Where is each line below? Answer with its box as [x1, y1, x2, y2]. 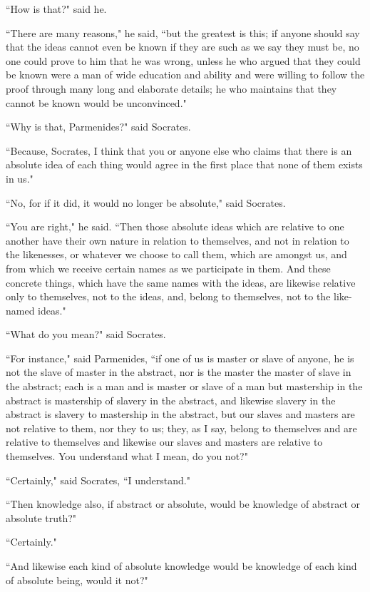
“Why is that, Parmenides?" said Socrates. [6, 119, 191, 134]
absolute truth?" [6, 510, 77, 525]
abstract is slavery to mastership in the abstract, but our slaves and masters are [6, 407, 355, 422]
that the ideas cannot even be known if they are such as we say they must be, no [6, 39, 359, 54]
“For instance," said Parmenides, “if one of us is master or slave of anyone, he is [6, 350, 354, 365]
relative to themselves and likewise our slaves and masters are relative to [6, 434, 323, 449]
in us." [6, 170, 34, 185]
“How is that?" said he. [6, 1, 107, 16]
